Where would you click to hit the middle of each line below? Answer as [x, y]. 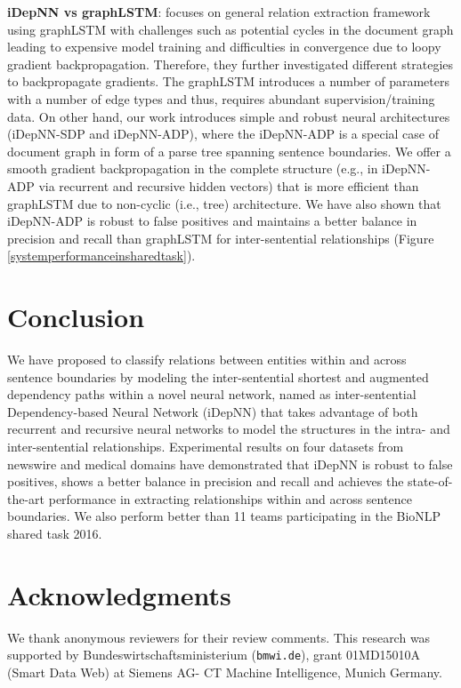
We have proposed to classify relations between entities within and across [207, 360]
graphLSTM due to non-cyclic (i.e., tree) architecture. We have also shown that [224, 203]
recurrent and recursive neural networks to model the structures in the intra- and [229, 429]
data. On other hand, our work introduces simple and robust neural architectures [229, 116]
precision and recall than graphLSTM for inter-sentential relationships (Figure [221, 238]
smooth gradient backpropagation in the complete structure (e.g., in [193, 168]
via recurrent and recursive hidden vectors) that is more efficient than [229, 185]
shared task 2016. [55, 533]
